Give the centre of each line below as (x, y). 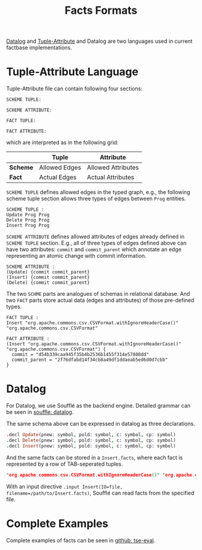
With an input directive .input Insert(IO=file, (65, 486)
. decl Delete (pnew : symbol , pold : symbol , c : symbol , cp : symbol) (91, 440)
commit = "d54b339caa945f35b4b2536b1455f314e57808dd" (80, 355)
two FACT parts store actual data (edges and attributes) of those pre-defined (100, 300)
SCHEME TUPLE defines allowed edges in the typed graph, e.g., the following (98, 192)
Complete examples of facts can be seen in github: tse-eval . (81, 540)
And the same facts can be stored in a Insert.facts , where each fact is (95, 457)
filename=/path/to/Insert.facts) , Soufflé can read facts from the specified (100, 493)
